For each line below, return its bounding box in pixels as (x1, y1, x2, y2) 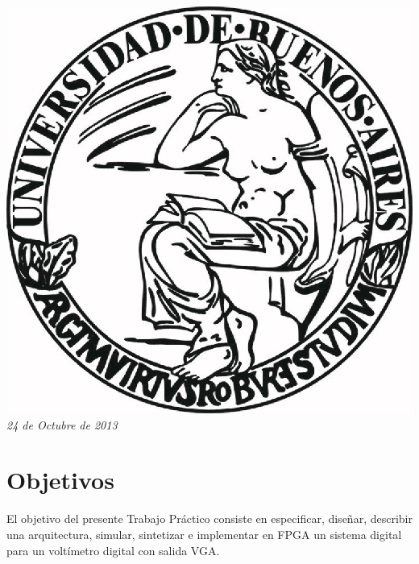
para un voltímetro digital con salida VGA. (6, 541, 220, 558)
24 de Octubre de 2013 (6, 416, 118, 433)
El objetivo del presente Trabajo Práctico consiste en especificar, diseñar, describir (6, 510, 413, 527)
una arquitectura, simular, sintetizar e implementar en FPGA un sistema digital (6, 525, 402, 542)
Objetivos (6, 463, 114, 496)
